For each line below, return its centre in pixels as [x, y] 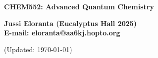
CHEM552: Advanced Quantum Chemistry [79, 6]
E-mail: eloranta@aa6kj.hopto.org [62, 33]
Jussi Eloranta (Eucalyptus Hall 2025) [71, 23]
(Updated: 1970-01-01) [38, 49]
